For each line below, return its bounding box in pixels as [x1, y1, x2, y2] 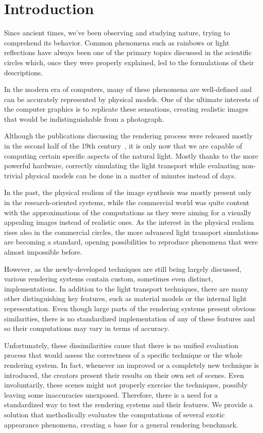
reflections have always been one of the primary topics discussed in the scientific [4, 47, 252, 58]
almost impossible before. [4, 247, 82, 257]
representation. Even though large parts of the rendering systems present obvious [4, 303, 256, 313]
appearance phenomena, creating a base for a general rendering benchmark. [4, 419, 238, 429]
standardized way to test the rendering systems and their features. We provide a [4, 399, 253, 410]
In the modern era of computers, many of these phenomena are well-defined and [4, 84, 252, 94]
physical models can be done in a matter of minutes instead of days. [25, 170, 236, 180]
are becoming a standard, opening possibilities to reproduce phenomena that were [4, 236, 258, 247]
